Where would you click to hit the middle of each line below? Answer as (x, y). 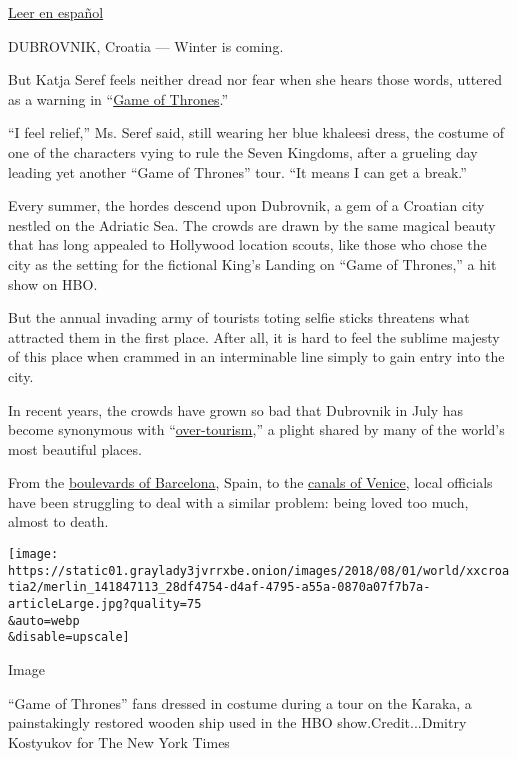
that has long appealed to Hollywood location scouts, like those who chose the (247, 244)
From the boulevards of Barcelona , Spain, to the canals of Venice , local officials (250, 482)
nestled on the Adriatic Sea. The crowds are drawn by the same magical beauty (252, 224)
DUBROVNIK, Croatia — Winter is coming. (146, 45)
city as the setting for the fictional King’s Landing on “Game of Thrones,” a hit (252, 263)
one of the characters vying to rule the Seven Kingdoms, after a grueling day (243, 151)
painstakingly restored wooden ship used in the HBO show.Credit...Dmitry (237, 722)
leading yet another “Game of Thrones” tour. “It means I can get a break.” (237, 171)
